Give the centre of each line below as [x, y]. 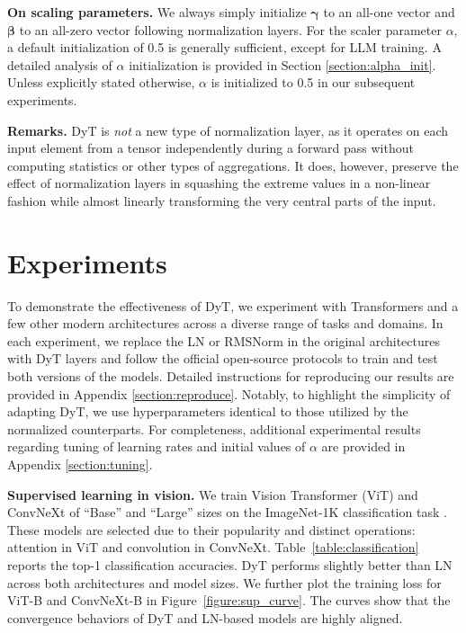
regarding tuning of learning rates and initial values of [157, 446]
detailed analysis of [60, 64]
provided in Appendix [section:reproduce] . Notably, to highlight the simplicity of [229, 393]
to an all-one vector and [389, 12]
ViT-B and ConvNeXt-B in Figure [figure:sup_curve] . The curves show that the [229, 600]
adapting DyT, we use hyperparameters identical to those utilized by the [208, 411]
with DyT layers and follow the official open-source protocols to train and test [223, 358]
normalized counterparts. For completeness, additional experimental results [214, 428]
